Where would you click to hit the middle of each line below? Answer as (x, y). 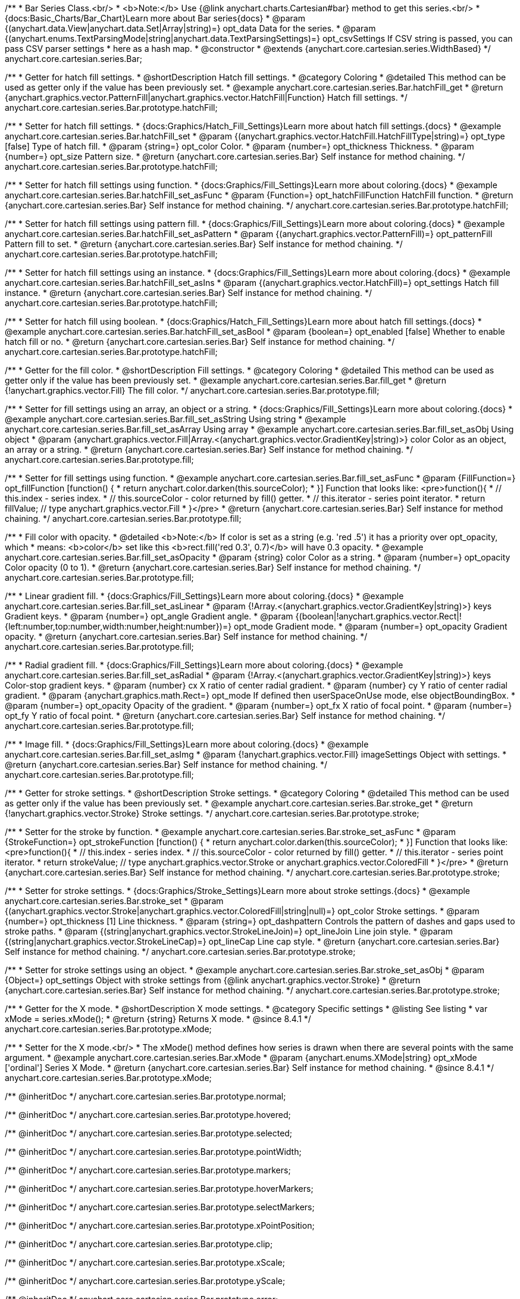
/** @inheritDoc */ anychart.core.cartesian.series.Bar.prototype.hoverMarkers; (159, 1189)
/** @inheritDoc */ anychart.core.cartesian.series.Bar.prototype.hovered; (148, 1115)
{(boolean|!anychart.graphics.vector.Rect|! (378, 616)
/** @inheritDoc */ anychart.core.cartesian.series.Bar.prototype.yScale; (145, 1281)
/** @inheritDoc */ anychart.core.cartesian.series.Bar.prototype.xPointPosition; (160, 1225)
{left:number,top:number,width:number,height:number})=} (118, 626)
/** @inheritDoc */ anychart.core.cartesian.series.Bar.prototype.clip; (139, 1244)
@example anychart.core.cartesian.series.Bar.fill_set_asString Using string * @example (176, 419)
